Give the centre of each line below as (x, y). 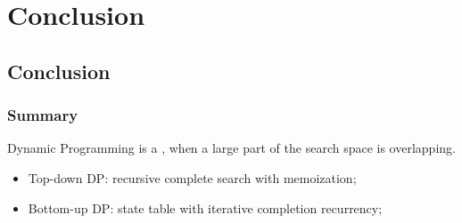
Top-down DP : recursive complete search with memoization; (192, 177)
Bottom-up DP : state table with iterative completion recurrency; (205, 207)
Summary (43, 115)
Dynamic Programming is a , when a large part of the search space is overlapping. (231, 148)
